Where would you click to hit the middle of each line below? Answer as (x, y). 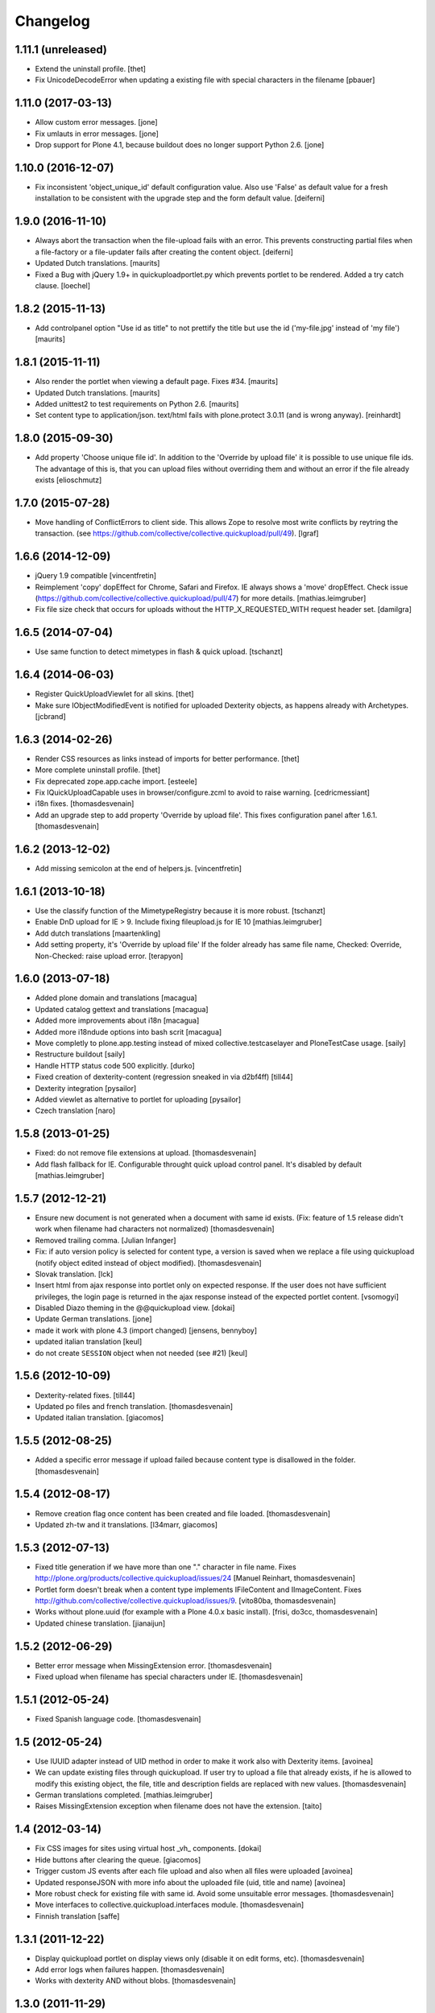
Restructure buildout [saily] (80, 1054)
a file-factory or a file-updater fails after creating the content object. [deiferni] (164, 252)
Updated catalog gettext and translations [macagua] (122, 1009)
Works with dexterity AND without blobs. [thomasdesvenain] (136, 1981)
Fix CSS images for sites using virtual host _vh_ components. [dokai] (148, 1849)
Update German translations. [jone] (93, 1319)
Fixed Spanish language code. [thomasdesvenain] (118, 1719)
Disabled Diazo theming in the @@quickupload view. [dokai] (135, 1308)
